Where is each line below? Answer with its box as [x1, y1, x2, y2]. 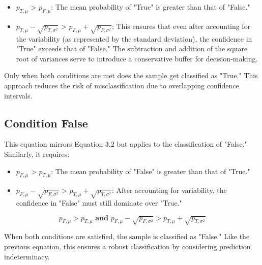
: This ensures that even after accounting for [111, 20, 251, 31]
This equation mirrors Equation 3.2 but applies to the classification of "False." [4, 139, 247, 149]
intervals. [4, 90, 33, 101]
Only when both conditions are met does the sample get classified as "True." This [4, 70, 258, 81]
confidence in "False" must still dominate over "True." [16, 197, 182, 208]
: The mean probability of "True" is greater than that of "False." [51, 2, 250, 12]
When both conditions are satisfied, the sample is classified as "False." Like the [4, 231, 250, 242]
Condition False [4, 115, 88, 130]
